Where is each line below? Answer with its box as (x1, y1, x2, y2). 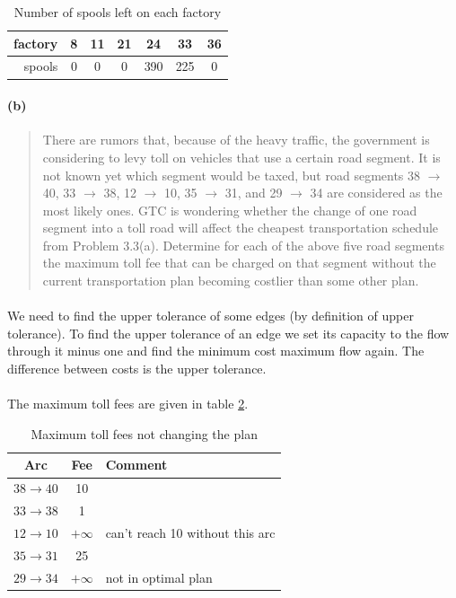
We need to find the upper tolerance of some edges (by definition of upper (7, 306, 414, 325)
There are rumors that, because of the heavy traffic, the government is (42, 130, 430, 149)
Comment (105, 455, 168, 474)
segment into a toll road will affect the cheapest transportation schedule (42, 218, 439, 237)
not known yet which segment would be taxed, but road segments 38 (42, 165, 421, 184)
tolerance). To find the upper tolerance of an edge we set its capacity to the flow (7, 323, 450, 342)
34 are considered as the (310, 183, 443, 202)
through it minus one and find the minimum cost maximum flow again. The (7, 341, 425, 360)
